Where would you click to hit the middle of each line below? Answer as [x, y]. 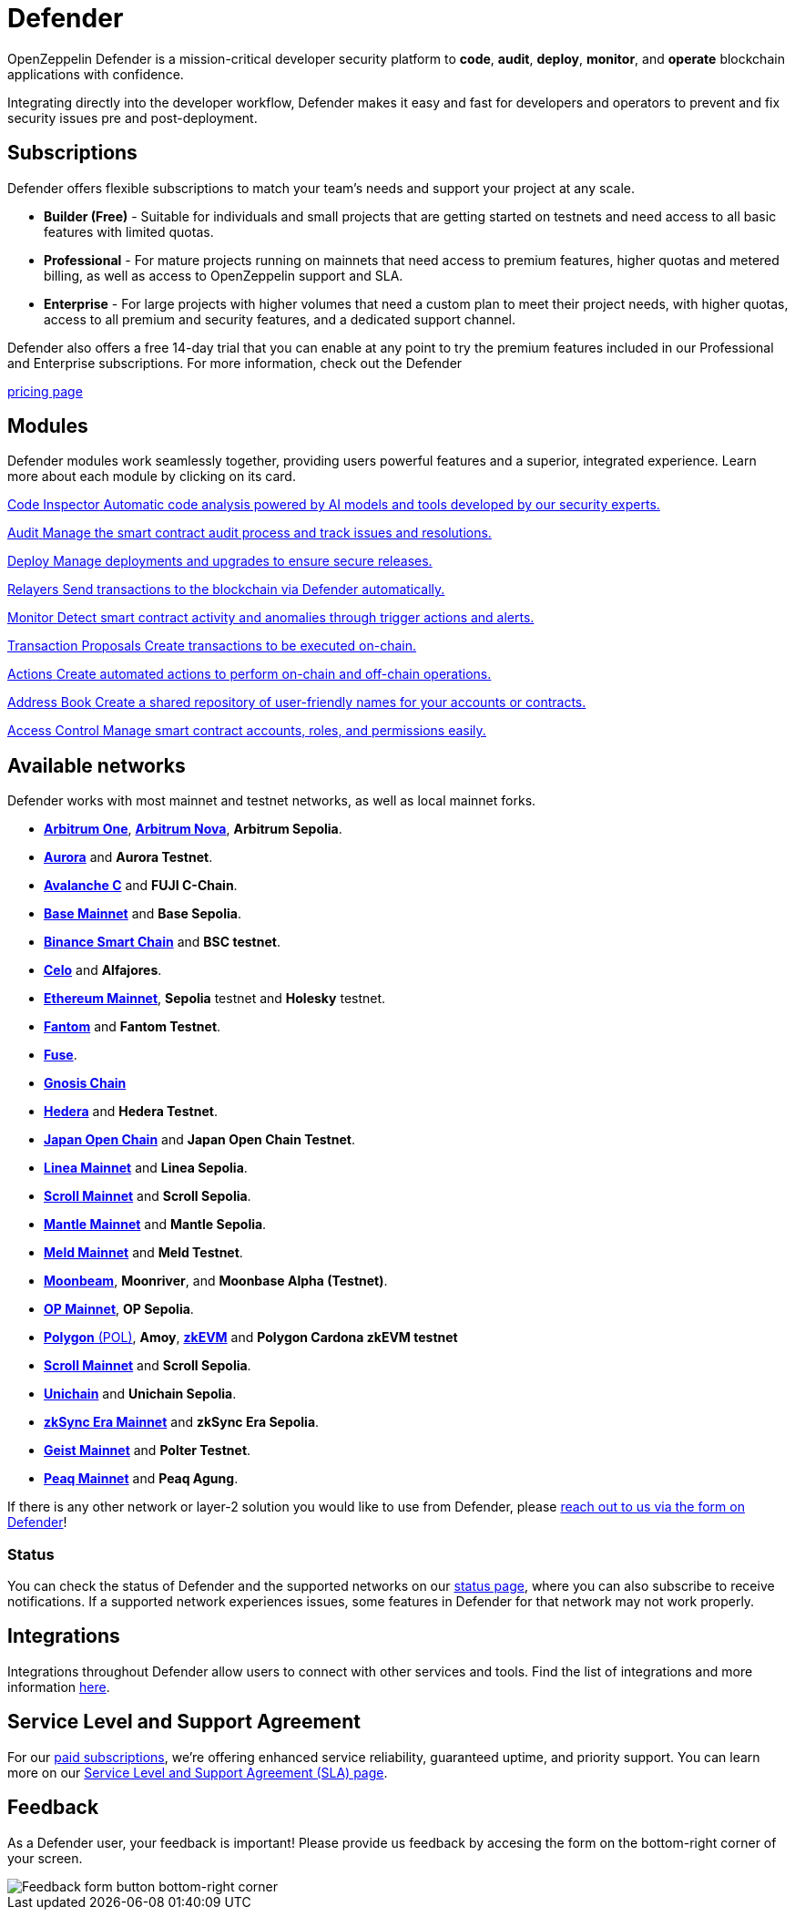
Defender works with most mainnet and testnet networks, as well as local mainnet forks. [272, 801]
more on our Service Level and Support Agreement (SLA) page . [198, 1772]
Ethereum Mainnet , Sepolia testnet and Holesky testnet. [215, 999]
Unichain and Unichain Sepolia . [140, 1394]
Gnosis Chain [85, 1083]
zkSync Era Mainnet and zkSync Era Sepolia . [182, 1422]
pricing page [45, 391]
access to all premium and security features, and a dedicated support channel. [280, 319]
